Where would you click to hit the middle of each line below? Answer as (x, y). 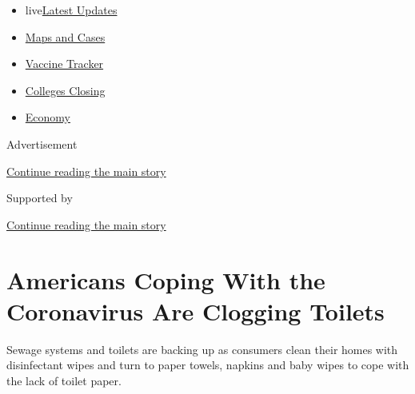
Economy (48, 117)
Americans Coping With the (166, 279)
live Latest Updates (71, 10)
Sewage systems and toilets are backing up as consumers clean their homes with (202, 349)
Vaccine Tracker (64, 64)
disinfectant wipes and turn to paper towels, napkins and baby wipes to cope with (208, 365)
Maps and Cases (65, 36)
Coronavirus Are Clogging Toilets (196, 310)
